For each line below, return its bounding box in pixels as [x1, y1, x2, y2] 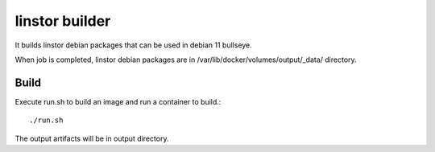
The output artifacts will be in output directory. [14, 134, 169, 143]
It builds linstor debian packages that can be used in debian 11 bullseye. [14, 40, 253, 50]
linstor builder [14, 12, 111, 30]
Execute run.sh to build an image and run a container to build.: [14, 97, 222, 106]
